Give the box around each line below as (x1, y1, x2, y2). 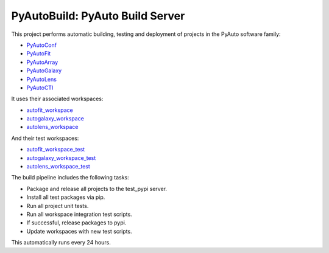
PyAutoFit (26, 50, 51, 57)
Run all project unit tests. (26, 202, 89, 209)
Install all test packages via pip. (26, 193, 105, 201)
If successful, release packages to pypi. (26, 219, 127, 226)
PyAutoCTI (26, 84, 54, 91)
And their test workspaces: (11, 134, 79, 142)
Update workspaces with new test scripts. (26, 227, 132, 235)
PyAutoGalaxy (26, 67, 62, 74)
